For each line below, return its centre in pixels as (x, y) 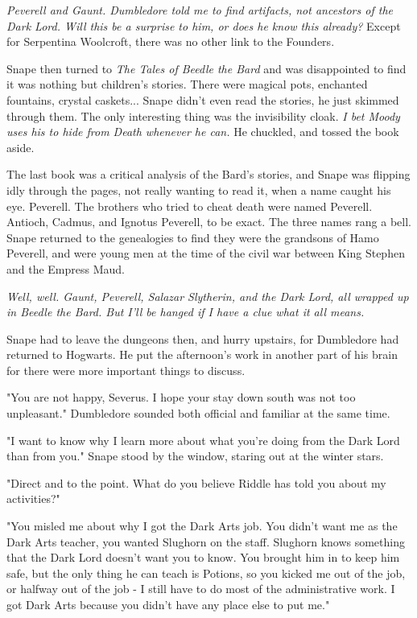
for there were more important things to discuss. (126, 370)
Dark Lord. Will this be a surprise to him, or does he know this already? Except (204, 25)
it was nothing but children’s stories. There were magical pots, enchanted (187, 84)
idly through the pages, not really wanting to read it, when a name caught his (199, 190)
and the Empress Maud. (66, 268)
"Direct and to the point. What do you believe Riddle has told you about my (196, 482)
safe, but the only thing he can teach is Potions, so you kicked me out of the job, (206, 573)
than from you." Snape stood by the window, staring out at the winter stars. (195, 456)
